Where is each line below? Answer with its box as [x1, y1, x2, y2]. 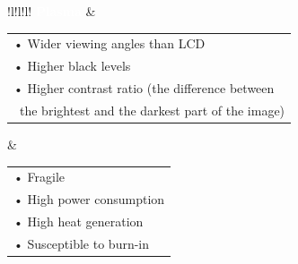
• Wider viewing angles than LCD [13, 34, 206, 53]
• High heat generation [13, 212, 144, 230]
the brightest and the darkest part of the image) [19, 100, 285, 119]
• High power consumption [13, 190, 165, 209]
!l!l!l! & [7, 2, 96, 20]
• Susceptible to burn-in [13, 234, 150, 252]
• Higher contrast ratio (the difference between [13, 79, 275, 98]
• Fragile [13, 167, 66, 186]
